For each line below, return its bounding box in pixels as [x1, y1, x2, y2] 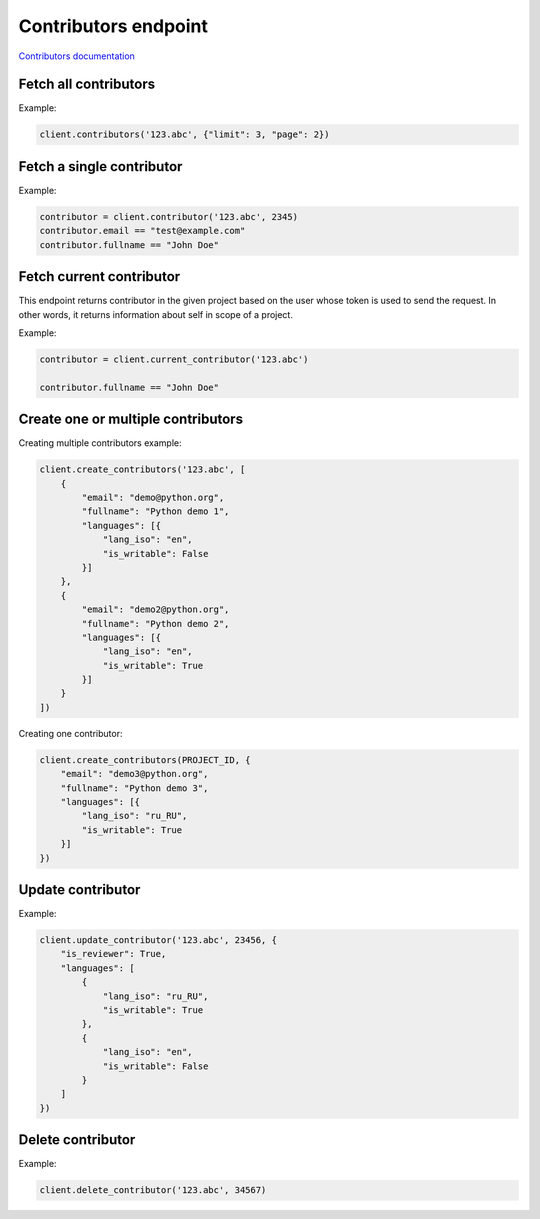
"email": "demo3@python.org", [60, 768, 209, 780]
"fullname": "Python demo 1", [81, 506, 230, 517]
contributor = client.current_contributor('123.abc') [39, 353, 309, 365]
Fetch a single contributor [18, 158, 183, 175]
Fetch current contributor [18, 268, 181, 285]
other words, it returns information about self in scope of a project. [18, 308, 294, 320]
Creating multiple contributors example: [18, 437, 182, 449]
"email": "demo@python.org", [81, 492, 225, 504]
